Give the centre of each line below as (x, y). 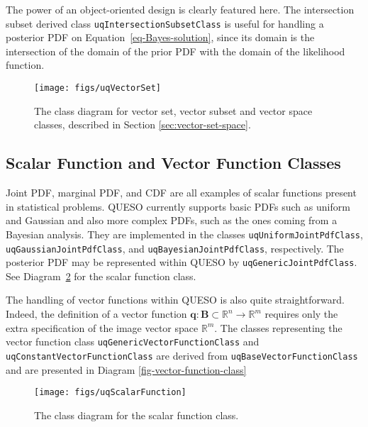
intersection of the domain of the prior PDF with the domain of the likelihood (175, 51)
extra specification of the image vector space (102, 327)
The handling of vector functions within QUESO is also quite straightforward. (175, 300)
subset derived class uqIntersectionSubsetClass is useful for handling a (165, 23)
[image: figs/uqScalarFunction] (110, 393)
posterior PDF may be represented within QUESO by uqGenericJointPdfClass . (182, 262)
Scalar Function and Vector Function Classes (173, 163)
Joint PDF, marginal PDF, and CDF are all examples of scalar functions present (181, 193)
